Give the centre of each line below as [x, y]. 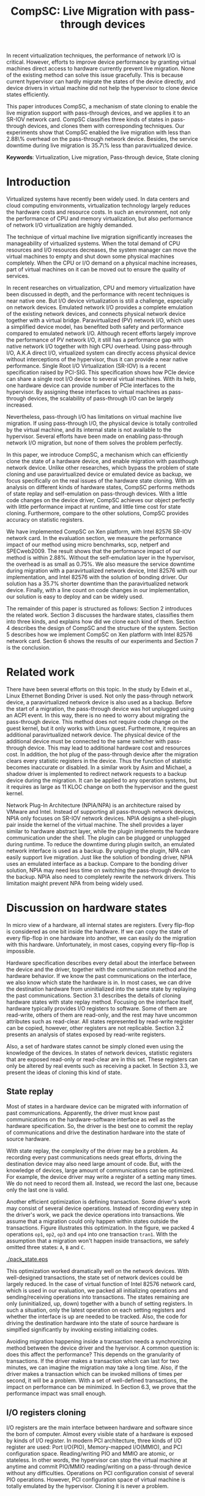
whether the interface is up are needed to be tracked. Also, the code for [97, 1316]
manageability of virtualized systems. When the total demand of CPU [93, 244]
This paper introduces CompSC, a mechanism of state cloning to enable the [102, 107]
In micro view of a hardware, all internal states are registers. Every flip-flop [100, 925]
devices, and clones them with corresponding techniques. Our [106, 126]
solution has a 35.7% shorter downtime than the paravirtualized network [97, 584]
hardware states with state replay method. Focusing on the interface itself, [100, 1002]
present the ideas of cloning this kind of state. [64, 1072]
